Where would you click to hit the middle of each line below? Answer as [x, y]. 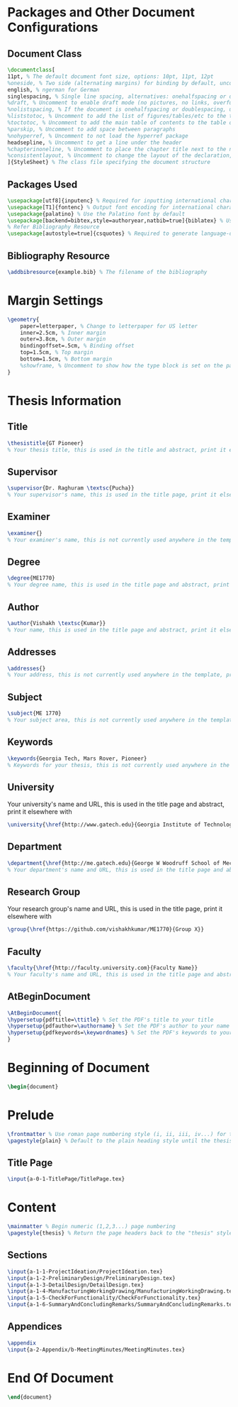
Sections [27, 1256]
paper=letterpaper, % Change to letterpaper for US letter [109, 326]
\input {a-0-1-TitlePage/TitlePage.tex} [66, 1179]
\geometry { [23, 319]
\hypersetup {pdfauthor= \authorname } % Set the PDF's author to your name [119, 1026]
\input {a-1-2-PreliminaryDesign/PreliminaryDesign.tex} [91, 1278]
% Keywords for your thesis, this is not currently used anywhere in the [119, 765]
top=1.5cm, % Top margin [57, 353]
